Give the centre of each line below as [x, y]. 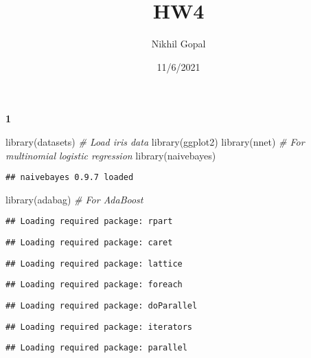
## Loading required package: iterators [99, 327]
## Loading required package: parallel [96, 348]
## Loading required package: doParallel [102, 305]
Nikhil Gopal [178, 44]
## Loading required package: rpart [89, 222]
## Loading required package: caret [89, 243]
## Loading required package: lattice [94, 264]
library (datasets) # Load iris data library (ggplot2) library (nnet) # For [155, 141]
